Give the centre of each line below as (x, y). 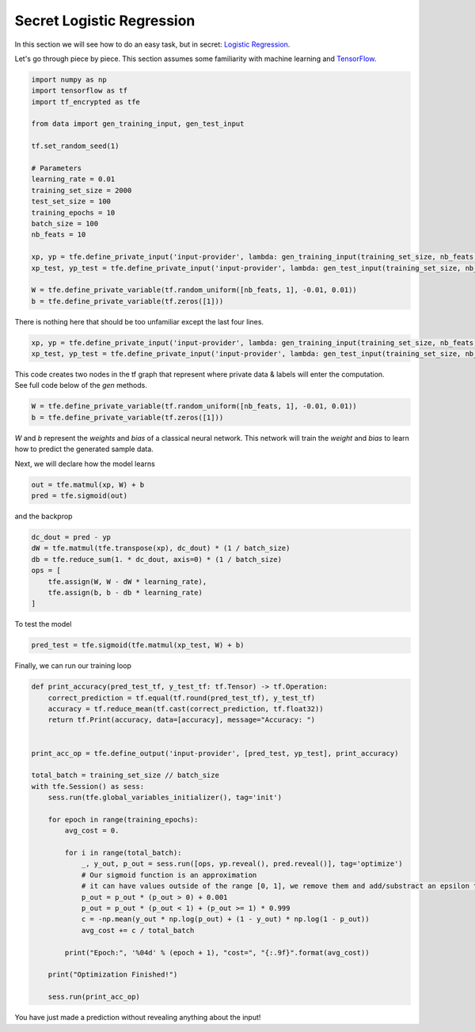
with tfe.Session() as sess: (88, 786)
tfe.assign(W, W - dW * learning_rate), (127, 581)
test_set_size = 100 (71, 201)
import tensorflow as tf (80, 91)
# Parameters (57, 169)
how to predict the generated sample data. (84, 449)
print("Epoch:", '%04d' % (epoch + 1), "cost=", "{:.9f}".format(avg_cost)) (217, 952)
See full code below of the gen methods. (81, 385)
